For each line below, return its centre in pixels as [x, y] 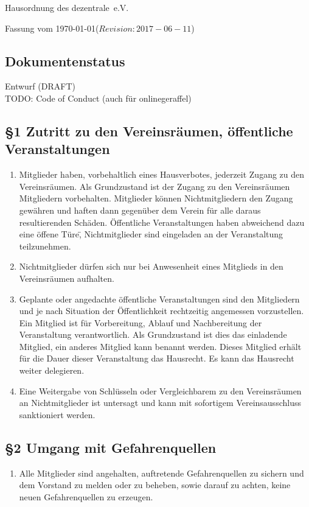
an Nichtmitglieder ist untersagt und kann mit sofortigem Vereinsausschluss [160, 403]
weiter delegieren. [52, 370]
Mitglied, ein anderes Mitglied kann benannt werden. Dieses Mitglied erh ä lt [160, 346]
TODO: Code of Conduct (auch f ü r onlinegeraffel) [98, 98]
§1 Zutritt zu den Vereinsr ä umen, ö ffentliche [149, 131]
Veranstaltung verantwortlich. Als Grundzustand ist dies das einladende [153, 334]
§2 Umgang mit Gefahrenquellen [111, 447]
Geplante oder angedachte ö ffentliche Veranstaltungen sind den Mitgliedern [159, 299]
